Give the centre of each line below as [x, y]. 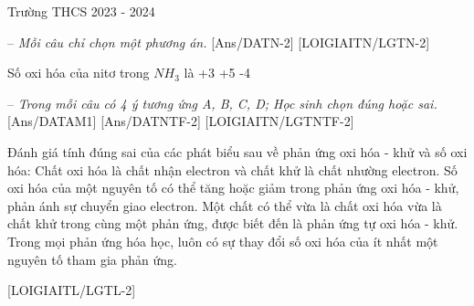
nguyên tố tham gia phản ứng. [92, 259]
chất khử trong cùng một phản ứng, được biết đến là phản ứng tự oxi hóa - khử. [233, 223]
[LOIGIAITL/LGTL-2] [72, 290]
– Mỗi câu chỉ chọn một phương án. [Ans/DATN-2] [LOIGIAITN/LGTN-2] [219, 42]
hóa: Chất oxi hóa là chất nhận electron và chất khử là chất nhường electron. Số [232, 169]
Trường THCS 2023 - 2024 [81, 11]
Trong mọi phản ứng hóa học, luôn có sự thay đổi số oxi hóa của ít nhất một [223, 241]
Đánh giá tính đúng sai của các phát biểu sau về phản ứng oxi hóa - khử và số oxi [237, 151]
